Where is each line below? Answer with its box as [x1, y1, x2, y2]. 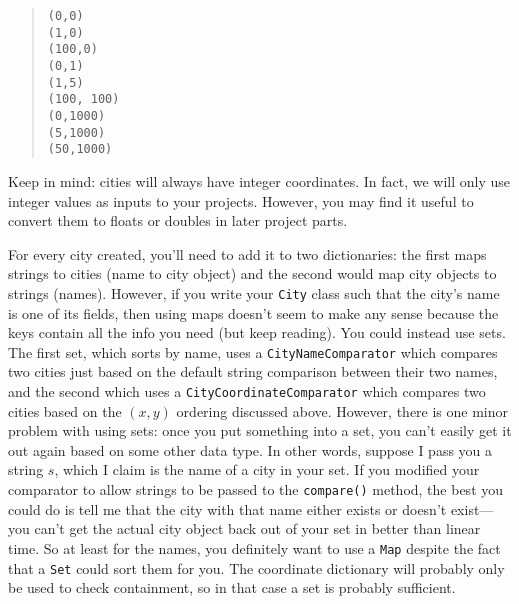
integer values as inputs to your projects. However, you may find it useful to [8, 190, 474, 211]
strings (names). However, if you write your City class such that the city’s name [8, 282, 500, 303]
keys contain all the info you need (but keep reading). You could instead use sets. [8, 322, 506, 343]
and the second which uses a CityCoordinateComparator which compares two [8, 380, 486, 401]
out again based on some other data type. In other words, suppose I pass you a [8, 439, 493, 460]
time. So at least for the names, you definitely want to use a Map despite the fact [8, 537, 501, 558]
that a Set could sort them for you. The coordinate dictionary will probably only [8, 557, 505, 578]
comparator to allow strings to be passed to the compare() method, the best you [8, 479, 504, 499]
